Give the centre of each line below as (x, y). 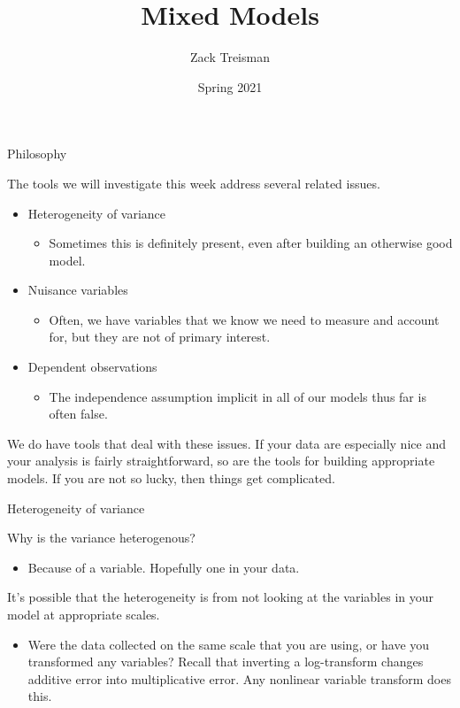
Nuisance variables (78, 290)
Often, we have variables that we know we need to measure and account (244, 319)
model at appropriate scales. (84, 614)
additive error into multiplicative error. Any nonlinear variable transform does (239, 678)
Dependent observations (92, 367)
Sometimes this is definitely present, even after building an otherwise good (251, 243)
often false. (78, 414)
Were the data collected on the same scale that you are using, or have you (229, 644)
